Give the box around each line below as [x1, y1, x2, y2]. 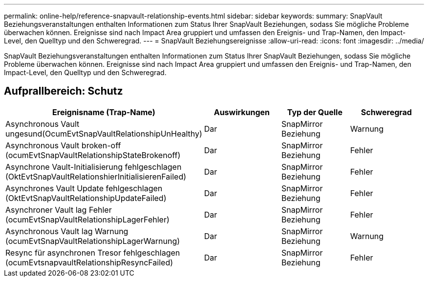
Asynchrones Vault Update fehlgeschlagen [5, 183, 163, 193]
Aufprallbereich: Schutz [4, 85, 123, 98]
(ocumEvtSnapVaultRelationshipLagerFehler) [5, 214, 170, 224]
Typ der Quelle [287, 107, 342, 117]
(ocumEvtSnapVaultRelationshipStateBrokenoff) [5, 150, 181, 160]
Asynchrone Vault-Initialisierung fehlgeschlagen [5, 161, 182, 172]
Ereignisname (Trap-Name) [52, 107, 155, 117]
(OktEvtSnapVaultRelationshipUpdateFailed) [5, 193, 167, 203]
